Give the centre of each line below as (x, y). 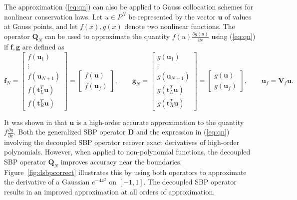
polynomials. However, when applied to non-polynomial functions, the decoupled (127, 152)
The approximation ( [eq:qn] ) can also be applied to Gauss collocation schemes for (129, 6)
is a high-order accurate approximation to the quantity (160, 122)
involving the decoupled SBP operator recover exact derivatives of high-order (122, 142)
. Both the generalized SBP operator (70, 132)
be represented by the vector (172, 16)
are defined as (43, 46)
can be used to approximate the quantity (107, 36)
